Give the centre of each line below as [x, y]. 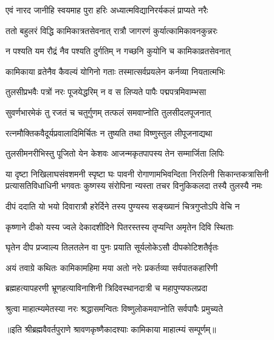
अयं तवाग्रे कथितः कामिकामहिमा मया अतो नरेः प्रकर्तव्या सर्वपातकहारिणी [112, 267]
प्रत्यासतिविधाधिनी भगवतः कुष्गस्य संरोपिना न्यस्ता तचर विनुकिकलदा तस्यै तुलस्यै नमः [134, 186]
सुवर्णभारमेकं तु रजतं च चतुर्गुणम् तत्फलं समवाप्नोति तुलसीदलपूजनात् [108, 112]
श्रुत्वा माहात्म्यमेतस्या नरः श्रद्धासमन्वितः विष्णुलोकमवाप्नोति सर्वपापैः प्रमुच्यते [114, 308]
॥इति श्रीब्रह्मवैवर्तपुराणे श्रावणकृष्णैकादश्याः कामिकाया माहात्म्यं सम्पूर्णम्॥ [111, 329]
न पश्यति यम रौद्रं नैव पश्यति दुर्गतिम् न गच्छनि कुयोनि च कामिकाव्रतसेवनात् [118, 51]
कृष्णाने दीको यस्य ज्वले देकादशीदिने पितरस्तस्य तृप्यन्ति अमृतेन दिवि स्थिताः [120, 226]
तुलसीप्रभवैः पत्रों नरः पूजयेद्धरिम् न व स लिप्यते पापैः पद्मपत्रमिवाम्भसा [106, 92]
